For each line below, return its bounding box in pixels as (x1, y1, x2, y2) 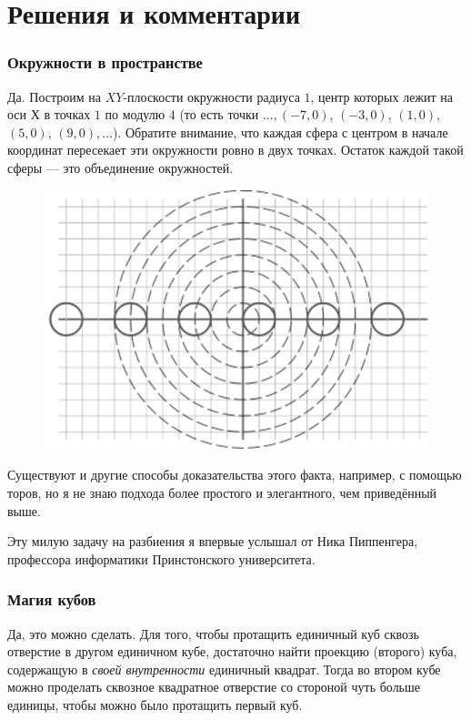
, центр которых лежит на (310, 86, 454, 106)
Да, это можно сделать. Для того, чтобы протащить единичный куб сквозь (7, 624, 420, 643)
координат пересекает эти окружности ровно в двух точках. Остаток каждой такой (7, 140, 464, 159)
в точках (44, 105, 91, 124)
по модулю (105, 105, 165, 124)
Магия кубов (7, 588, 96, 611)
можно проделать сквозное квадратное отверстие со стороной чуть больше (7, 677, 420, 696)
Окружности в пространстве (7, 51, 203, 74)
